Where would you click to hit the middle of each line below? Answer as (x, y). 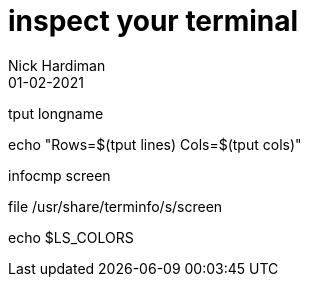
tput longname (56, 113)
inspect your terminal (153, 21)
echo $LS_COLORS (71, 237)
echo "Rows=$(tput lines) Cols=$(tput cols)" (155, 144)
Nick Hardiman (57, 65)
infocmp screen (59, 175)
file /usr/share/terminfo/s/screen (115, 206)
